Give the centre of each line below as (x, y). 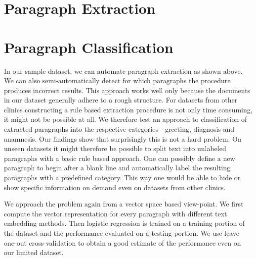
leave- (233, 233)
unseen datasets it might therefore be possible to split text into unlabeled (115, 148)
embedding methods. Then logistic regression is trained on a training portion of (125, 223)
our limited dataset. (34, 252)
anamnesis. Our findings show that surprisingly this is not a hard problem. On (123, 138)
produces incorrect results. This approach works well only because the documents (127, 90)
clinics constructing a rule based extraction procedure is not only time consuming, (128, 109)
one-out (15, 242)
